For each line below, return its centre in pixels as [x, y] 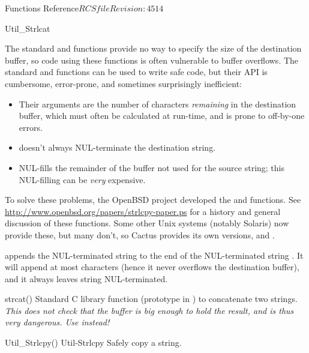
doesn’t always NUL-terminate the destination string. [117, 147]
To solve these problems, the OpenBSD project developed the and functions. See [153, 200]
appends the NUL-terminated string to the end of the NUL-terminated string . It [154, 255]
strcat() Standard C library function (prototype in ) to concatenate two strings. [151, 299]
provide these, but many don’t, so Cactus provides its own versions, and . [140, 234]
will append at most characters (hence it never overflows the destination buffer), [152, 267]
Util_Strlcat [28, 28]
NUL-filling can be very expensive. [82, 179]
